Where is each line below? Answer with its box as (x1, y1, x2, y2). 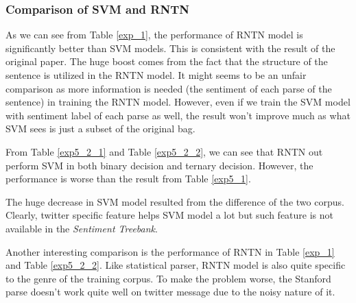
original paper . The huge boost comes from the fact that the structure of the (5, 54, 328, 69)
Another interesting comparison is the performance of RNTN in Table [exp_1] (5, 244, 335, 258)
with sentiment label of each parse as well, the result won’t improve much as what (5, 108, 351, 122)
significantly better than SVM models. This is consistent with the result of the (5, 40, 335, 55)
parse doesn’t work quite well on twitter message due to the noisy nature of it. (5, 284, 335, 299)
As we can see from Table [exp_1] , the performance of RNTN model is (5, 27, 303, 42)
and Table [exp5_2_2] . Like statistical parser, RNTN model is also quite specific (5, 258, 346, 272)
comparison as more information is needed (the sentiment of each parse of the (5, 81, 332, 95)
